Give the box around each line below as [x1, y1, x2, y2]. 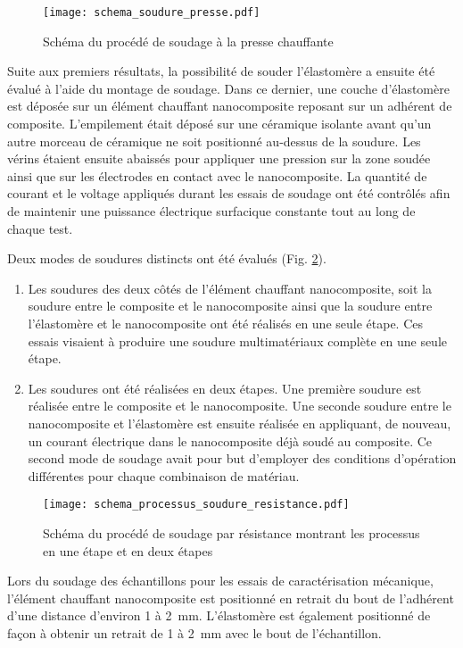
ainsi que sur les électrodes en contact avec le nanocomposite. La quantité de [7, 166, 427, 185]
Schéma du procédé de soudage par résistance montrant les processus [43, 523, 420, 542]
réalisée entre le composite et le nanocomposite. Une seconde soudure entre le [28, 396, 451, 415]
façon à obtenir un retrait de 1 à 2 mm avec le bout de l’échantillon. [7, 623, 382, 642]
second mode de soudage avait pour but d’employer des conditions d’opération [28, 449, 457, 468]
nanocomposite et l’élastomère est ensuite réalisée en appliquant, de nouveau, [28, 413, 451, 432]
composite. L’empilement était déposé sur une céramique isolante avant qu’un [7, 114, 432, 133]
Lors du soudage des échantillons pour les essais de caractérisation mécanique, [7, 571, 434, 590]
